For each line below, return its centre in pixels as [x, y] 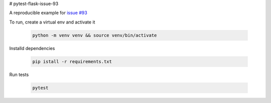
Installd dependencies [32, 48]
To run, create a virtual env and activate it [52, 22]
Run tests [19, 74]
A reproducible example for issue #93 [48, 13]
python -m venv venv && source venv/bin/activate [95, 35]
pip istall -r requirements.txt [72, 61]
